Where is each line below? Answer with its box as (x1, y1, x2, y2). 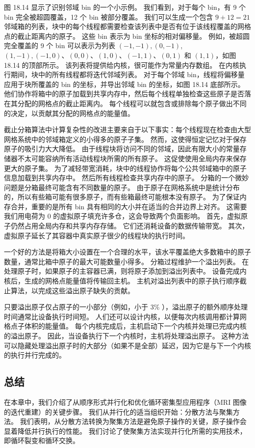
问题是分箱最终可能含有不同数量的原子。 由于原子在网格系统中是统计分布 (4, 182, 240, 192)
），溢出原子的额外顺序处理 (162, 302, 248, 312)
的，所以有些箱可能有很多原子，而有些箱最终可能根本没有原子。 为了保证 (4, 192, 240, 202)
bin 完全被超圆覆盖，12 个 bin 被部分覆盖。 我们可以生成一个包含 (4, 11, 213, 22)
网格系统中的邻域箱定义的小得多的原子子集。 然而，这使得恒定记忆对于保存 (4, 134, 247, 144)
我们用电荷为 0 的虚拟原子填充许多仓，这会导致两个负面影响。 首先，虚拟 (4, 211, 241, 221)
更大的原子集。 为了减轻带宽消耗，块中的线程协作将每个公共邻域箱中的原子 (4, 163, 247, 173)
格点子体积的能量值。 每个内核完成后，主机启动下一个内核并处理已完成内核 (4, 321, 247, 331)
